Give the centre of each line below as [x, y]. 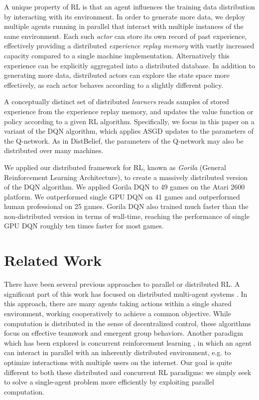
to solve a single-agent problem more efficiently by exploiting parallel [109, 382]
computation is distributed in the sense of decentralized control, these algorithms [128, 323]
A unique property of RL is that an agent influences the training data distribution [129, 6]
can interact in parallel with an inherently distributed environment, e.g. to [118, 352]
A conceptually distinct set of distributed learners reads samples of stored [117, 101]
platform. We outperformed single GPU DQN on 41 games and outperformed [122, 196]
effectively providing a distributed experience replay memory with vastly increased [129, 46]
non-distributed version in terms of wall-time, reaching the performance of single [127, 216]
